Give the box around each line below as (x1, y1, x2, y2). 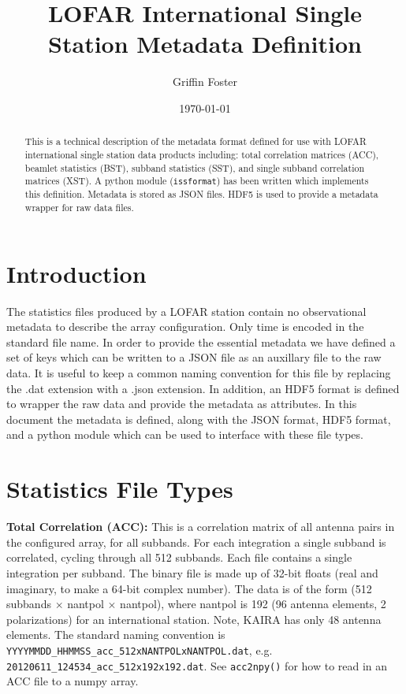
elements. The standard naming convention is (6, 626, 225, 643)
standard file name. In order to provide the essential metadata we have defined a (6, 333, 396, 350)
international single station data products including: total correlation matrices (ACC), (24, 147, 379, 161)
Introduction (6, 257, 147, 289)
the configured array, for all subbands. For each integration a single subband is (6, 533, 386, 550)
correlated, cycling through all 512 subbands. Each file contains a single (6, 549, 352, 566)
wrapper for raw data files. (24, 201, 134, 214)
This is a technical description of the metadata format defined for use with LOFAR (24, 135, 367, 148)
